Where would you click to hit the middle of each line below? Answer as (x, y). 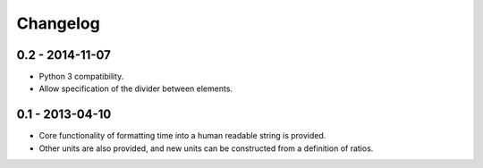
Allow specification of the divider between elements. (136, 88)
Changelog (58, 23)
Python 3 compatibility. (81, 77)
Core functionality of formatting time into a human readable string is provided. (182, 136)
